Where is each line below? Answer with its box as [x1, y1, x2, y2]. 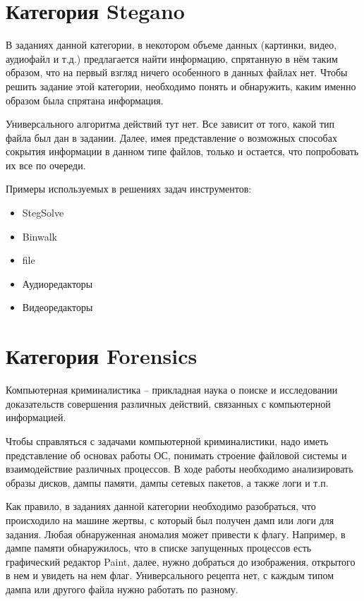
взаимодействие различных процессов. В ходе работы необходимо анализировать [6, 461, 353, 476]
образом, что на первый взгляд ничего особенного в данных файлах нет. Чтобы [6, 65, 348, 80]
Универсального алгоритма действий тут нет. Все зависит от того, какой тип [6, 116, 335, 131]
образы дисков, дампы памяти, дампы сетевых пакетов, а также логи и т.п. [6, 475, 329, 490]
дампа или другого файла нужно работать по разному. [6, 581, 238, 596]
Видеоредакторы [22, 300, 93, 315]
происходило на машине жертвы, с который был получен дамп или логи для [6, 512, 334, 527]
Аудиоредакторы [22, 276, 93, 291]
